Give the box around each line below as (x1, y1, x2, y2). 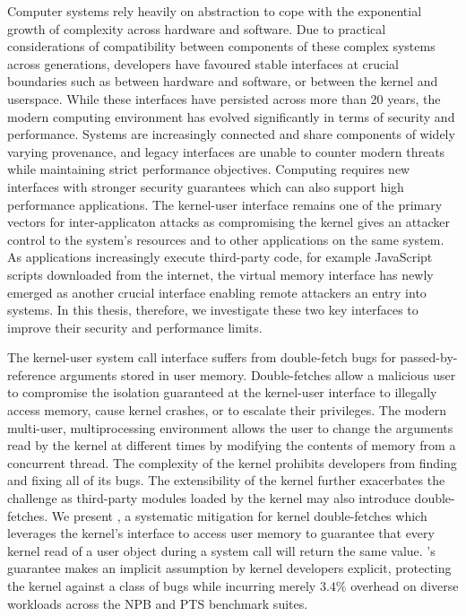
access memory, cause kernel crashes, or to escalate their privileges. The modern (7, 401, 446, 420)
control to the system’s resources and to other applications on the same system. (7, 230, 444, 248)
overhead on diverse (350, 577, 459, 594)
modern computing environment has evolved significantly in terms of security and (7, 107, 455, 126)
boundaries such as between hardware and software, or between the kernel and (7, 72, 438, 91)
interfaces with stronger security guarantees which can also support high (7, 177, 404, 195)
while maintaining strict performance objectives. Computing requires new (7, 160, 410, 178)
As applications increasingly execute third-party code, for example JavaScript (7, 247, 433, 266)
